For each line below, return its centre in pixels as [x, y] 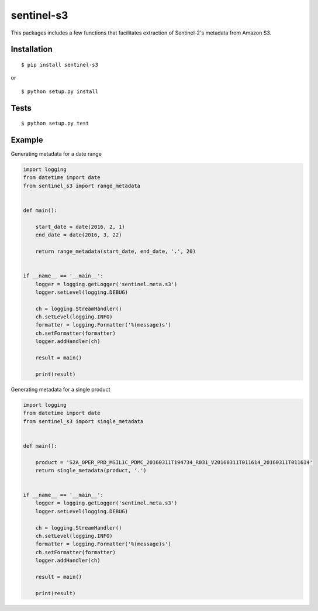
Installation [32, 49]
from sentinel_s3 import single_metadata [83, 421]
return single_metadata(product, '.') [91, 470]
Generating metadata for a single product [61, 389]
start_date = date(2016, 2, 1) [80, 226]
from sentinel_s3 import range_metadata [82, 186]
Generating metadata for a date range [56, 154]
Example [27, 140]
